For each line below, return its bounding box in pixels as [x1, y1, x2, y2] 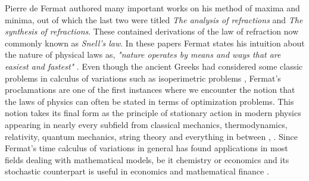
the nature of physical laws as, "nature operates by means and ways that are [5, 48, 281, 61]
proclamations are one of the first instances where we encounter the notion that [5, 83, 295, 96]
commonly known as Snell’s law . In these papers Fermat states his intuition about [5, 36, 305, 49]
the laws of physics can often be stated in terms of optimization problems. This [5, 95, 294, 107]
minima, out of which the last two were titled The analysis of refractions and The [5, 13, 303, 26]
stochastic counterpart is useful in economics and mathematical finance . [5, 165, 269, 177]
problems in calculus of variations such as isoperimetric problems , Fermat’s [5, 71, 281, 84]
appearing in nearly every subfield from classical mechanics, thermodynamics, [5, 118, 288, 130]
